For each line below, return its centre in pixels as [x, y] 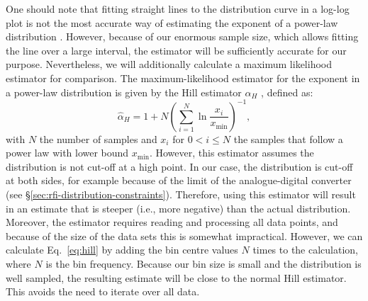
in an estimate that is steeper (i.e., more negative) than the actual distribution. [178, 208]
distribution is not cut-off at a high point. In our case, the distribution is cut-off [179, 166]
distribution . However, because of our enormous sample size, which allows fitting [182, 36]
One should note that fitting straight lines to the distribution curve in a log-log [178, 8]
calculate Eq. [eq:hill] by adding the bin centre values [122, 250]
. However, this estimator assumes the [232, 153]
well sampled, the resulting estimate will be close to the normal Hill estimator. [176, 277]
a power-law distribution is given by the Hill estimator [124, 92]
